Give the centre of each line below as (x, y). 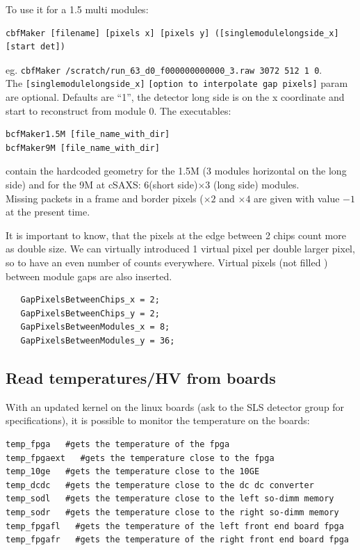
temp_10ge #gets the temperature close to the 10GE (133, 472)
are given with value (297, 198)
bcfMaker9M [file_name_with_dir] (83, 148)
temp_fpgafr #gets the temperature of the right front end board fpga (177, 540)
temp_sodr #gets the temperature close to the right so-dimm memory (172, 512)
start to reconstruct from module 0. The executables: (118, 110)
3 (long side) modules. (252, 185)
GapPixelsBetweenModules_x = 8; (95, 327)
